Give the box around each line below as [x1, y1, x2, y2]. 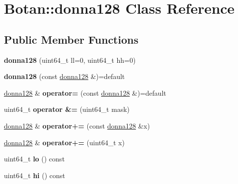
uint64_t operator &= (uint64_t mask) [4, 104, 130, 114]
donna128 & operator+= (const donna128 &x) [4, 120, 150, 131]
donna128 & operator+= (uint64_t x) [4, 137, 125, 147]
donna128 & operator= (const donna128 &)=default [4, 87, 166, 98]
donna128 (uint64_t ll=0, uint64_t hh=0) [4, 54, 136, 65]
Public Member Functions [4, 31, 138, 47]
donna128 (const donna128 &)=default [4, 71, 125, 81]
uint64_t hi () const [4, 170, 65, 180]
